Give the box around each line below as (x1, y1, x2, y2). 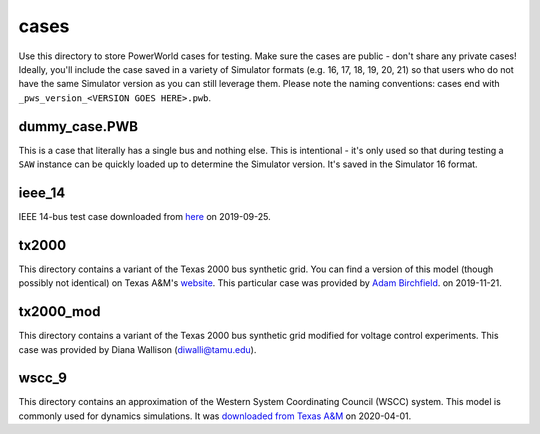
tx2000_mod (18, 303, 101, 320)
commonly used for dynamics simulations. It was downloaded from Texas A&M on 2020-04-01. (18, 410, 412, 422)
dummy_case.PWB (18, 118, 139, 135)
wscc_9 (18, 370, 68, 387)
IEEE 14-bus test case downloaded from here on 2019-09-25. (18, 210, 271, 222)
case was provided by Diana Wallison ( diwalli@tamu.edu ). (18, 343, 257, 355)
